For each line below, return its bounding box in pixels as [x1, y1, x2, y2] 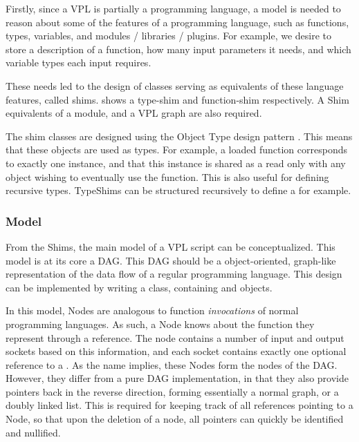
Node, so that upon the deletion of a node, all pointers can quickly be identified [6, 412, 344, 426]
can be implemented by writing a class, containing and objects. [6, 280, 273, 294]
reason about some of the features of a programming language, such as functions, [6, 15, 349, 29]
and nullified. [6, 425, 61, 439]
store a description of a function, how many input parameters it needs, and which [6, 41, 351, 56]
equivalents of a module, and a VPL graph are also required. [6, 106, 262, 120]
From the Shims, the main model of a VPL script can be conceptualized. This [6, 239, 335, 253]
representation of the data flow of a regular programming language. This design [6, 267, 342, 281]
